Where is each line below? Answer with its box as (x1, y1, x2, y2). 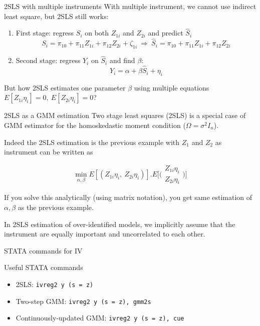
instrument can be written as (4, 146, 93, 157)
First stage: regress (16, 27, 74, 38)
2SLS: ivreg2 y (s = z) (16, 279, 94, 289)
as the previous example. (18, 202, 94, 212)
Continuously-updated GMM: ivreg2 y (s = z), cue (16, 312, 184, 323)
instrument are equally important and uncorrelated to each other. (4, 228, 205, 239)
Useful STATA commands (4, 262, 83, 272)
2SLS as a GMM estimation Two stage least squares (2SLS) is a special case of (4, 110, 246, 120)
